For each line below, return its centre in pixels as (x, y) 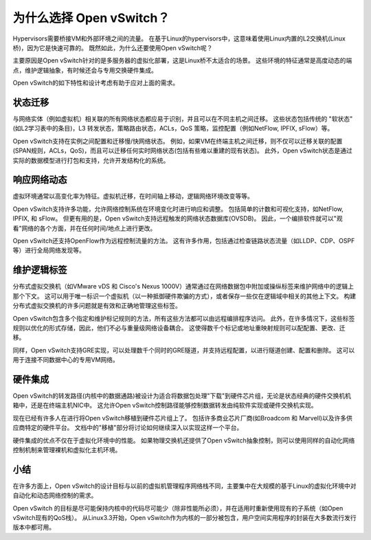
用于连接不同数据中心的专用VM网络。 (66, 360)
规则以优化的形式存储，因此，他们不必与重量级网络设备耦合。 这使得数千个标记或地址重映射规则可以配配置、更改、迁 (179, 328)
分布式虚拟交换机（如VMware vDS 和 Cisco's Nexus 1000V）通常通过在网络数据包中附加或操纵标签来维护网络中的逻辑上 (183, 286)
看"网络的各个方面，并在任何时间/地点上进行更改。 (85, 228)
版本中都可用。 (34, 527)
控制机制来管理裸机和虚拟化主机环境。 (67, 449)
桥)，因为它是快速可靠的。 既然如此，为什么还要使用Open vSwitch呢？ (113, 47)
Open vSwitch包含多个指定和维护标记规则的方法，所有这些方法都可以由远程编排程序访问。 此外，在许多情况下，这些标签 (184, 318)
